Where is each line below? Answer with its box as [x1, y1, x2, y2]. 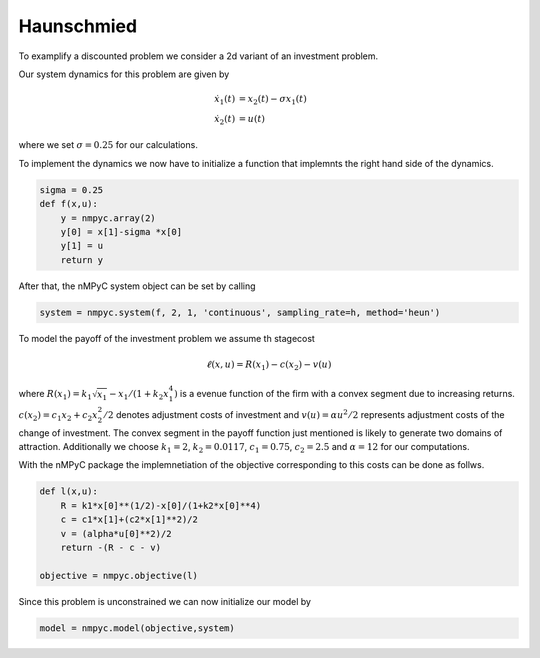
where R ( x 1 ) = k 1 [18, 388, 92, 402]
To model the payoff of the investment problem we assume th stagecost [18, 332, 315, 344]
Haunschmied [18, 15, 138, 37]
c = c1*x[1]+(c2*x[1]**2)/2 [60, 514, 199, 525]
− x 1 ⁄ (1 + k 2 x [108, 388, 169, 402]
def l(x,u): [39, 486, 99, 497]
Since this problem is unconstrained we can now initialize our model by [18, 595, 312, 607]
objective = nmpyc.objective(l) [39, 570, 199, 581]
